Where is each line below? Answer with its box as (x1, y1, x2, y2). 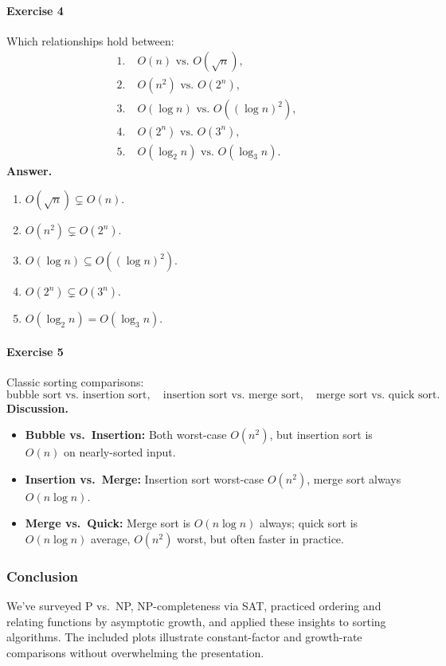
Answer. (6, 162, 53, 178)
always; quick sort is (259, 515, 358, 531)
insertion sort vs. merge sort (162, 389, 300, 401)
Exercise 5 (6, 343, 64, 359)
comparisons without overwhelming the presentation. (6, 644, 264, 660)
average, (91, 530, 131, 547)
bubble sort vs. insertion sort (6, 389, 147, 401)
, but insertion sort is (269, 426, 373, 443)
